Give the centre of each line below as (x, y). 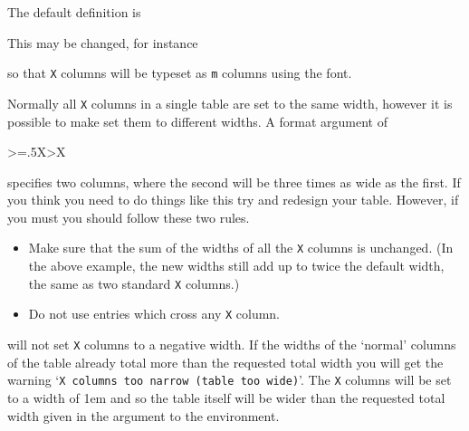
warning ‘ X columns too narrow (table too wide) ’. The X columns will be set (230, 380)
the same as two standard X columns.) (134, 283)
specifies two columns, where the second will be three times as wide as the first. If (234, 182)
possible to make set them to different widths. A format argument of (197, 121)
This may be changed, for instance (103, 42)
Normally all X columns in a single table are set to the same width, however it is (230, 103)
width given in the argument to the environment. (144, 415)
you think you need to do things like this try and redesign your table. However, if (233, 200)
